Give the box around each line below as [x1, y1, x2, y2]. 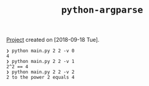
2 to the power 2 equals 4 [6, 74, 75, 81]
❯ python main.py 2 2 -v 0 [6, 48, 75, 54]
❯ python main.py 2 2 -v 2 [6, 69, 75, 75]
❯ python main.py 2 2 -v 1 [6, 59, 75, 65]
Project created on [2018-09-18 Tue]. [6, 36, 100, 44]
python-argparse [61, 4, 144, 16]
